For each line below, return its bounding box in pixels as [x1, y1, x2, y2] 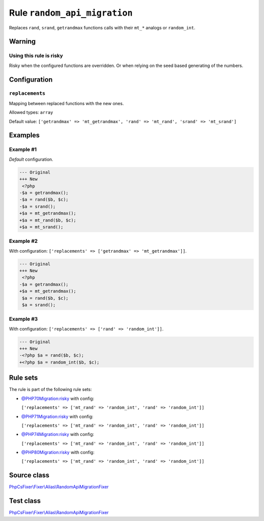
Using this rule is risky [9, 52, 63, 59]
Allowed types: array [9, 109, 53, 115]
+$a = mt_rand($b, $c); [19, 217, 77, 223]
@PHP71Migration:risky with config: [21, 413, 94, 419]
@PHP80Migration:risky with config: [21, 450, 95, 456]
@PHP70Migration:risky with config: [21, 395, 94, 401]
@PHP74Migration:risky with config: [21, 432, 94, 437]
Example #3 [9, 316, 38, 323]
